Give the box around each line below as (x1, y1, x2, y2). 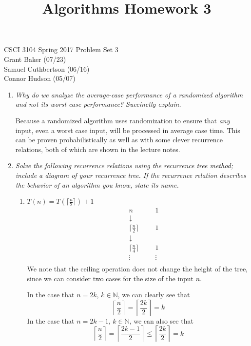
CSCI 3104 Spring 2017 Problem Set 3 (4, 44, 118, 55)
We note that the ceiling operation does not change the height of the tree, (27, 263, 248, 273)
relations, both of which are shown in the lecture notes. (15, 144, 180, 154)
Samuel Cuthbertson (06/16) (4, 63, 90, 74)
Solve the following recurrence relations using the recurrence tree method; (15, 160, 233, 171)
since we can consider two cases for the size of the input (27, 273, 194, 283)
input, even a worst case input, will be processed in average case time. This (15, 125, 240, 135)
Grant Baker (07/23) (4, 54, 66, 64)
